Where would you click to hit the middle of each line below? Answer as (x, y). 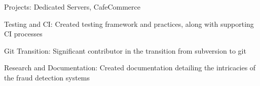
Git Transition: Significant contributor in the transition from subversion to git (125, 50)
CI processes (23, 34)
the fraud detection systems (47, 77)
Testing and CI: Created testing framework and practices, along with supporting (129, 24)
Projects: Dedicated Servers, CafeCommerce (72, 7)
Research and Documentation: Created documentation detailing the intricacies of (130, 68)
